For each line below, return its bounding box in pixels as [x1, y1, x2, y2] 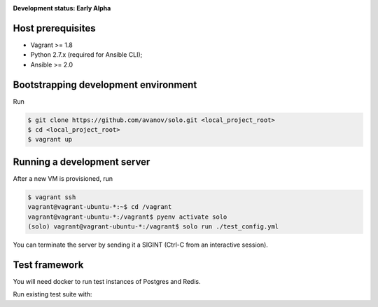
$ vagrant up [27, 135, 73, 144]
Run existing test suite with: [13, 290, 92, 299]
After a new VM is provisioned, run [13, 174, 113, 182]
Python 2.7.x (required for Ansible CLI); [30, 50, 143, 59]
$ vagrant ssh [27, 193, 76, 201]
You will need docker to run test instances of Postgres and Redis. [13, 277, 201, 285]
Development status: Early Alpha [13, 4, 111, 12]
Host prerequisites [13, 22, 96, 34]
